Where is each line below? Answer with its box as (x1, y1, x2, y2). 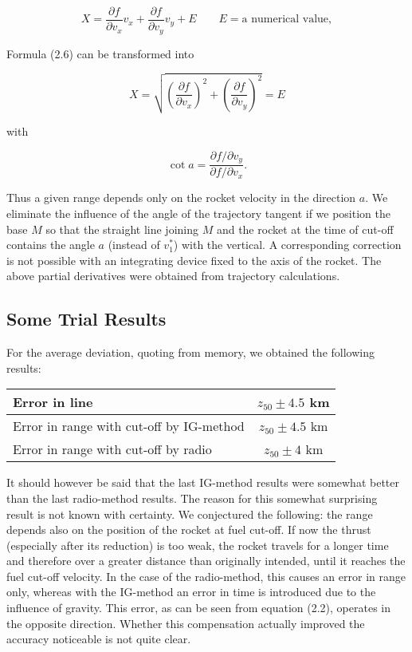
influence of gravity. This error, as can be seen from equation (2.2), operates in (6, 599, 390, 616)
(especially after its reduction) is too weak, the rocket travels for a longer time (6, 536, 389, 553)
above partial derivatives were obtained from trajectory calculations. (6, 267, 340, 284)
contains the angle (6, 236, 95, 253)
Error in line (13, 393, 93, 412)
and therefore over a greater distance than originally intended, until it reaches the (6, 552, 406, 569)
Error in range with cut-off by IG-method (13, 417, 245, 436)
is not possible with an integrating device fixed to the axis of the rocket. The (6, 251, 382, 268)
